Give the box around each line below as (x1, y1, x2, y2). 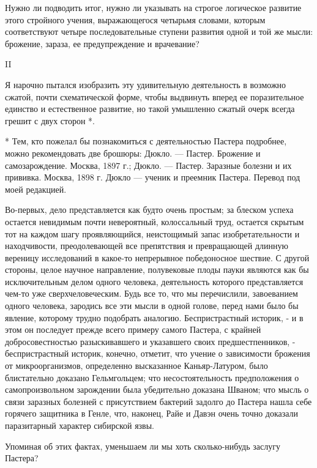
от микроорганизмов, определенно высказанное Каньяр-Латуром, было (5, 359, 268, 372)
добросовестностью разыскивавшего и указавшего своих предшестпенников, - (5, 335, 296, 347)
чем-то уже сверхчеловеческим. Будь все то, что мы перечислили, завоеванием (5, 287, 298, 300)
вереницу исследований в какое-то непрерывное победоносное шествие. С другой (5, 251, 310, 264)
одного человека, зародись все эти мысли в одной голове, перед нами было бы (5, 299, 299, 312)
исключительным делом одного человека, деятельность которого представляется (5, 275, 304, 288)
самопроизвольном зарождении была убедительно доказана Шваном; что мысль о (5, 383, 309, 396)
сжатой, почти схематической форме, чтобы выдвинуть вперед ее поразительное (5, 90, 304, 103)
